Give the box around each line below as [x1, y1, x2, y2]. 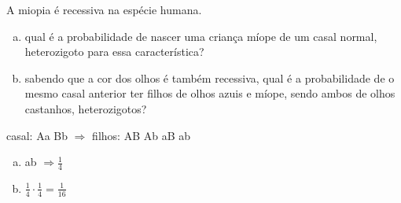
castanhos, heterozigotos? [24, 100, 147, 116]
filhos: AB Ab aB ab [92, 127, 191, 143]
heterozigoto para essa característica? [24, 43, 204, 60]
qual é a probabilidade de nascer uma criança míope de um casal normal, [24, 28, 377, 44]
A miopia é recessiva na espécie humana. [6, 2, 202, 17]
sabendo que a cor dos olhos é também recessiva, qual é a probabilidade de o [24, 69, 395, 86]
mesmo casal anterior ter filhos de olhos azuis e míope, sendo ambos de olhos [24, 85, 395, 101]
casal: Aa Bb [6, 127, 68, 143]
